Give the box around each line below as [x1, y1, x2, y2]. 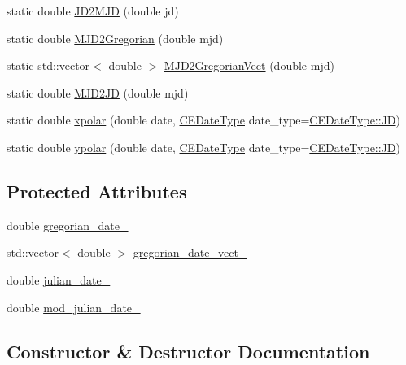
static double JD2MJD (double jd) [7, 2, 179, 19]
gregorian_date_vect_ [133, 244, 247, 261]
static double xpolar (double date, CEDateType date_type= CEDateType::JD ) [7, 111, 400, 128]
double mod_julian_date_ [7, 298, 141, 315]
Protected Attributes [7, 178, 187, 203]
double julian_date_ [7, 271, 111, 288]
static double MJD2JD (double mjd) [7, 84, 189, 101]
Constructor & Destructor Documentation [7, 338, 370, 363]
